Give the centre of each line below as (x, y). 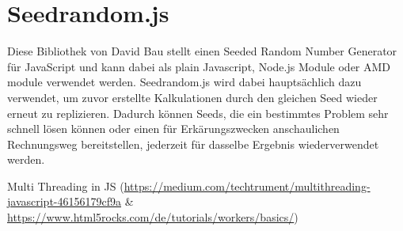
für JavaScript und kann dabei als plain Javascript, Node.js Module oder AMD (199, 66)
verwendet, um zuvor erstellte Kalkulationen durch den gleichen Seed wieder (192, 97)
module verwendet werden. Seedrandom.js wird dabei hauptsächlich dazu (184, 82)
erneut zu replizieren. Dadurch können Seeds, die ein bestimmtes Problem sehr (198, 113)
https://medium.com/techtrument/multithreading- (247, 186)
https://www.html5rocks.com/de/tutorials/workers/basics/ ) (153, 217)
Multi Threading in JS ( (66, 186)
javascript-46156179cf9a (65, 201)
